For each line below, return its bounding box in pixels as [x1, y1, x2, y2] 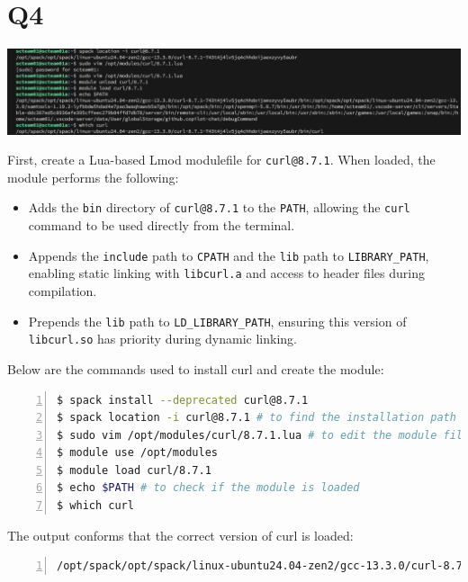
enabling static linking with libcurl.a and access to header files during [28, 264, 425, 282]
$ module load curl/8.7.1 [57, 463, 211, 477]
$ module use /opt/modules [57, 446, 218, 460]
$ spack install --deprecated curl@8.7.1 [57, 393, 309, 407]
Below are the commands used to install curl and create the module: [7, 359, 384, 378]
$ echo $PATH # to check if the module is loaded [57, 481, 360, 495]
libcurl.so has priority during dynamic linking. [28, 329, 297, 348]
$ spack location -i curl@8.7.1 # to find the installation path [57, 411, 456, 425]
